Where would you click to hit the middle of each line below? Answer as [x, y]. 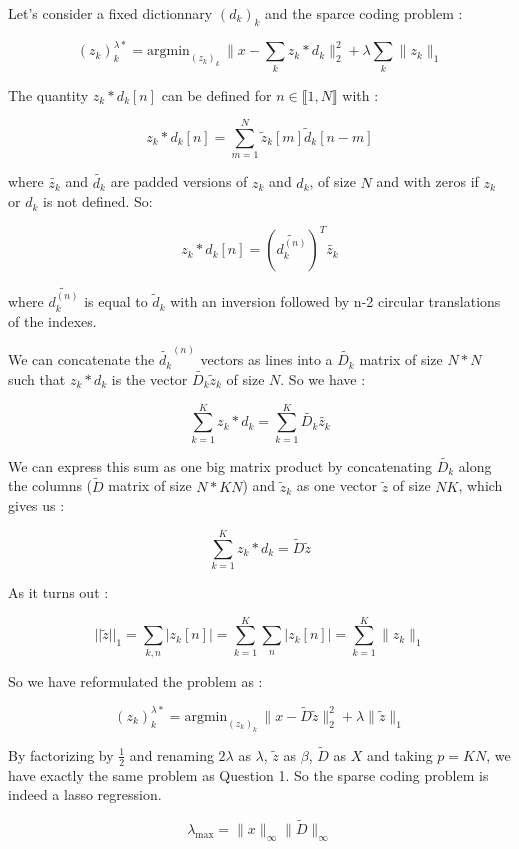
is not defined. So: [97, 201]
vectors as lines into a [266, 359]
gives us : [36, 505]
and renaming [171, 754]
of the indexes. [52, 320]
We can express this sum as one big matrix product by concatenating [220, 465]
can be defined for [216, 94]
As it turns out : [58, 592]
